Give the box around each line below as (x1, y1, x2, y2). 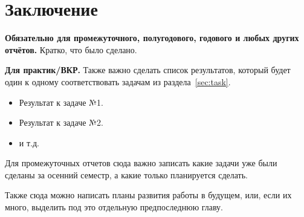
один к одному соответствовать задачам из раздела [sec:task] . (5, 75, 231, 88)
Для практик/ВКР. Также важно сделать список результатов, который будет (5, 63, 291, 76)
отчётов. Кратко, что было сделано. (5, 43, 137, 56)
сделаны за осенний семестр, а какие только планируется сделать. (5, 168, 248, 181)
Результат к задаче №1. (19, 96, 103, 108)
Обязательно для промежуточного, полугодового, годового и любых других (5, 31, 299, 44)
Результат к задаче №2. (19, 116, 103, 129)
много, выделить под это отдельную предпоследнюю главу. (5, 201, 224, 213)
